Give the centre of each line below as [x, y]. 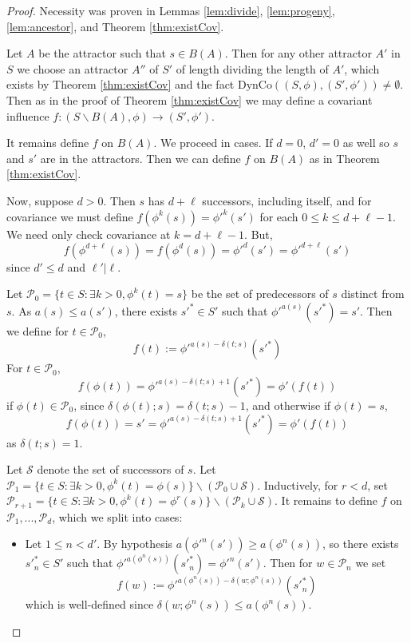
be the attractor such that [102, 53]
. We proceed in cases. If [213, 143]
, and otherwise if [288, 405]
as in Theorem [344, 158]
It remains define [48, 143]
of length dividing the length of [252, 68]
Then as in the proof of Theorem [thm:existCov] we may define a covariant [190, 99]
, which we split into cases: [117, 516]
